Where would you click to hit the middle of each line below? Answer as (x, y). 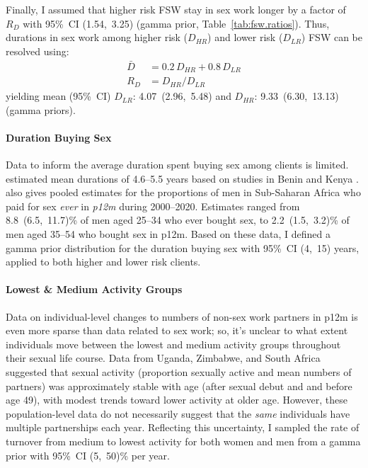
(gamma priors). (41, 109)
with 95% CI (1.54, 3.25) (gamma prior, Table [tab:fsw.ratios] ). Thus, (176, 23)
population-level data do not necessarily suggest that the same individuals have (178, 413)
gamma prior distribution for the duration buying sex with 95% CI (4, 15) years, (183, 247)
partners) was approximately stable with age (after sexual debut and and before (179, 386)
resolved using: (38, 51)
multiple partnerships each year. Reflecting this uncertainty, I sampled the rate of (183, 427)
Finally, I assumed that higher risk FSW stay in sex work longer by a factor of (176, 9)
